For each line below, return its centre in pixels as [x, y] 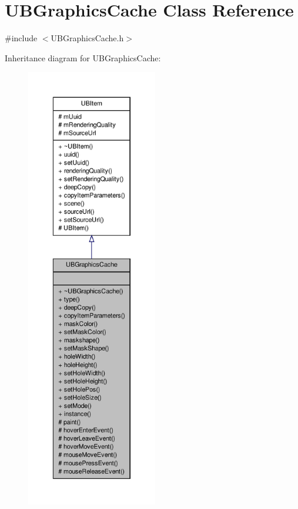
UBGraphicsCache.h [87, 38]
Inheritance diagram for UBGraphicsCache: [83, 57]
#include [21, 38]
